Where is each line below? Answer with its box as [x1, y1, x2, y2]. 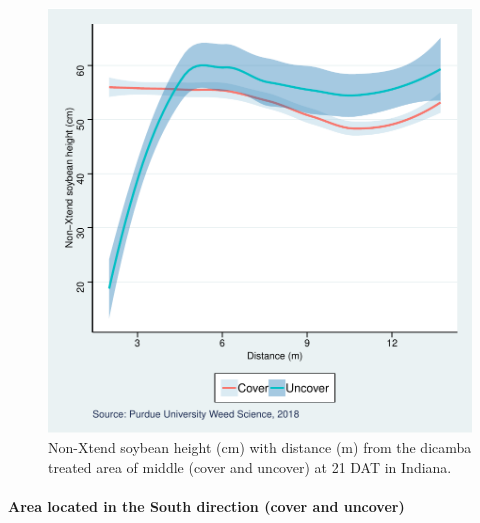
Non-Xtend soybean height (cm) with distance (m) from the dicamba [48, 437, 472, 457]
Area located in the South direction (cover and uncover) [8, 495, 405, 516]
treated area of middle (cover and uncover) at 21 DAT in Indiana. [48, 456, 452, 477]
